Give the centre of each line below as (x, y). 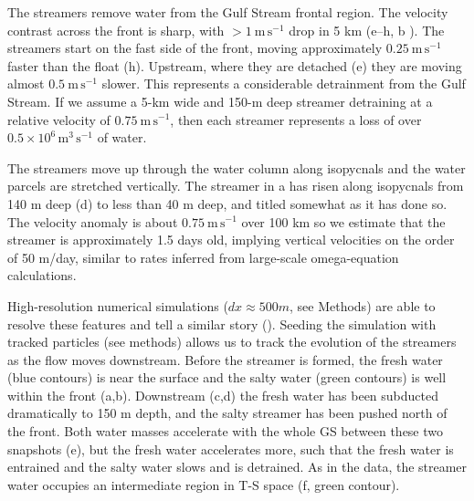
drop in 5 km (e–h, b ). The (367, 30)
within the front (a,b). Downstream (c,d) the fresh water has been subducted (223, 395)
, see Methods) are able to (363, 305)
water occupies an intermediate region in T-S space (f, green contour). (204, 484)
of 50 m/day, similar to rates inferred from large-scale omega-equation (203, 257)
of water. (122, 137)
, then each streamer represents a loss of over (296, 119)
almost (26, 83)
